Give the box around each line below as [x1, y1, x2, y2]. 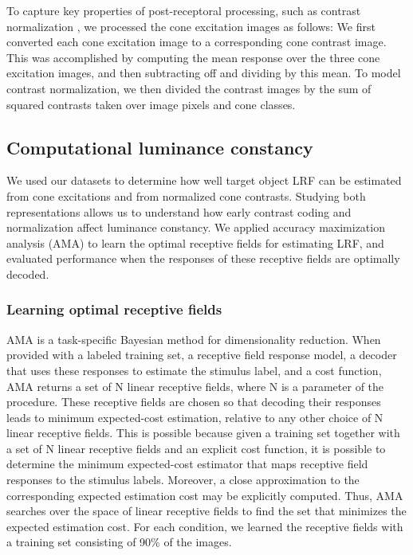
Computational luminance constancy [6, 135, 313, 159]
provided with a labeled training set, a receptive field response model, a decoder [6, 346, 397, 363]
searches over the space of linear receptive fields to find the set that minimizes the [6, 502, 407, 519]
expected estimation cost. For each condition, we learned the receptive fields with [6, 518, 403, 534]
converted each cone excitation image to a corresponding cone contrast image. [6, 33, 387, 50]
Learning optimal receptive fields [6, 299, 222, 319]
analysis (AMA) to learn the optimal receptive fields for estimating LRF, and [6, 234, 384, 251]
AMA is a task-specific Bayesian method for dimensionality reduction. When [6, 330, 381, 347]
